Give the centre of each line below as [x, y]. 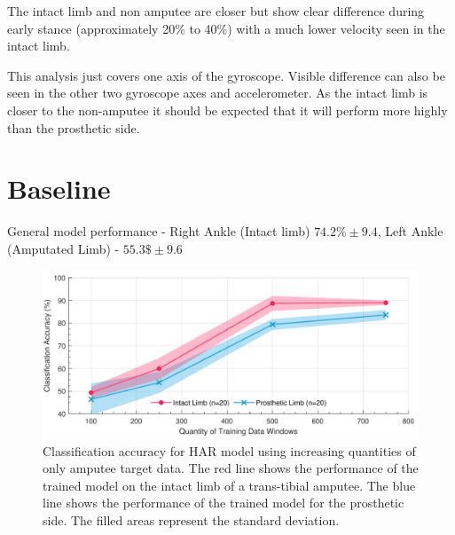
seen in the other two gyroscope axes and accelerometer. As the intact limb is [218, 93]
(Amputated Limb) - [63, 248]
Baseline [59, 189]
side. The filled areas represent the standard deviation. [191, 520]
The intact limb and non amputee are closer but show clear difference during [216, 11]
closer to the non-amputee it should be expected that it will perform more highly [227, 110]
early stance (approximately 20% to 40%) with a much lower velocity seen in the [226, 28]
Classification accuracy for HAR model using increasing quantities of [229, 450]
